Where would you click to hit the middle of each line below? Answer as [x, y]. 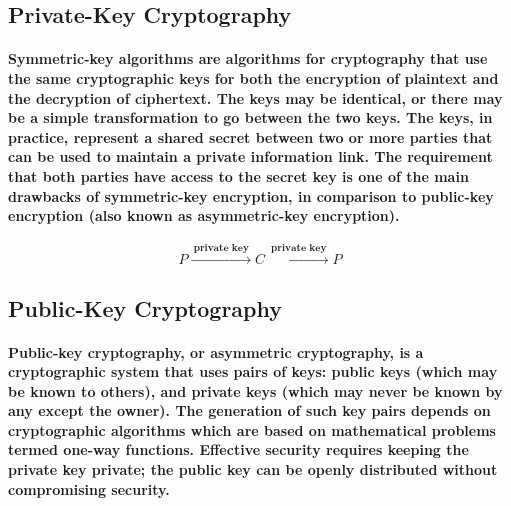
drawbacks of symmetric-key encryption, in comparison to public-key [251, 195]
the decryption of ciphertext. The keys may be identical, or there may [255, 97]
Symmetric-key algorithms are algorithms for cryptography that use [248, 58]
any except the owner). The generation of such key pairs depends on [249, 410]
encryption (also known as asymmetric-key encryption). [204, 215]
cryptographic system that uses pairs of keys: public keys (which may [253, 371]
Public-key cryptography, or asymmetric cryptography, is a [216, 351]
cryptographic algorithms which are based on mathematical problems [252, 429]
